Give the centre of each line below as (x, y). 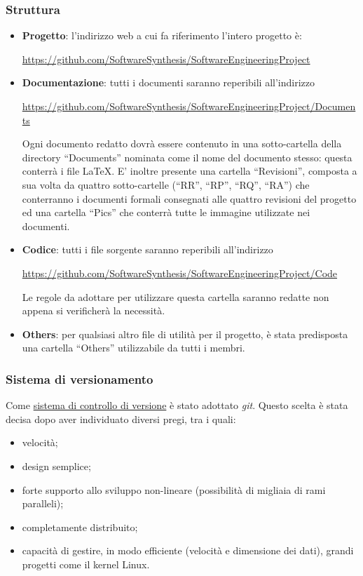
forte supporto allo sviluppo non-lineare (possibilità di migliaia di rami (174, 489)
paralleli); (43, 503)
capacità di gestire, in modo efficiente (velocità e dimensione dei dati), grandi (188, 550)
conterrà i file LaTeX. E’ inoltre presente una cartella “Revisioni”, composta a (190, 171)
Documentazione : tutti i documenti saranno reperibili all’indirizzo (169, 82)
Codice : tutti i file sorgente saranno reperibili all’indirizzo (148, 249)
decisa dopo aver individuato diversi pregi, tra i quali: (121, 418)
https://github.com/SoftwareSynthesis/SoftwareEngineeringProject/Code (180, 273)
